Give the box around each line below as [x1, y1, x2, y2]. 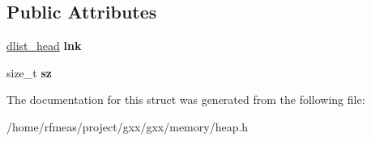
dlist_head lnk [6, 37, 82, 54]
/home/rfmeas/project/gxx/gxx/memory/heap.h [6, 118, 249, 135]
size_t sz [6, 64, 52, 81]
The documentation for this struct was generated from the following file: [6, 91, 365, 108]
